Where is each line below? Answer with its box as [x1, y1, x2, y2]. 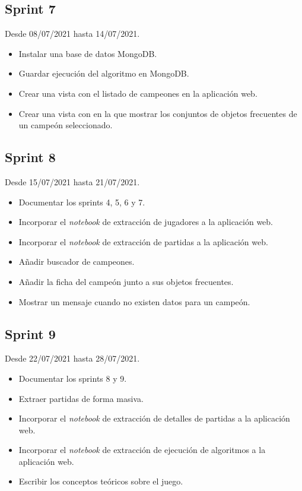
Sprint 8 [5, 148, 56, 166]
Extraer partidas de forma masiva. [18, 392, 144, 404]
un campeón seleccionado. [18, 119, 113, 131]
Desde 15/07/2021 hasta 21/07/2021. [5, 175, 140, 188]
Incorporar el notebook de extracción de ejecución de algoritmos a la [18, 444, 266, 456]
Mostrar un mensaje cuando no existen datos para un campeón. [18, 295, 250, 308]
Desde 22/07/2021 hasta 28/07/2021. [5, 352, 140, 365]
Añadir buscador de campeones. [18, 255, 135, 268]
